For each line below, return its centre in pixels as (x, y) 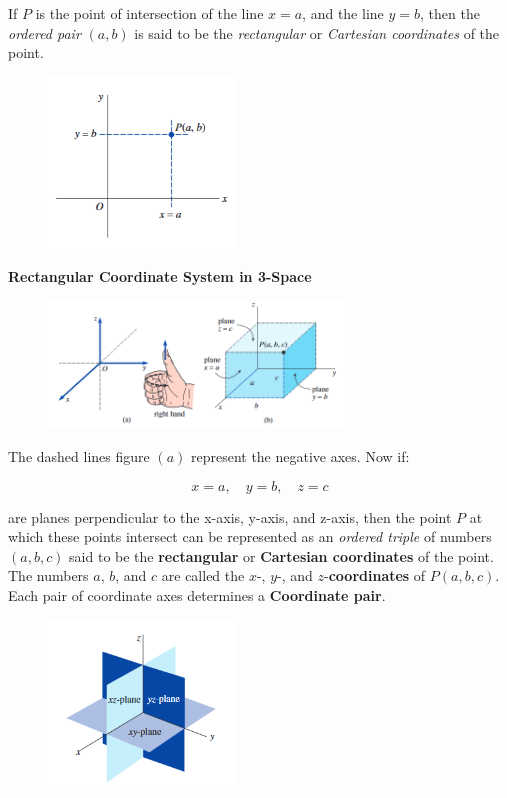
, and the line (343, 13)
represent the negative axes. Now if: (300, 455)
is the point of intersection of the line (149, 13)
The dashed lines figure (79, 455)
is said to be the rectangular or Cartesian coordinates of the (317, 32)
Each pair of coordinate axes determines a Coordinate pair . (197, 594)
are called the (203, 575)
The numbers (48, 575)
